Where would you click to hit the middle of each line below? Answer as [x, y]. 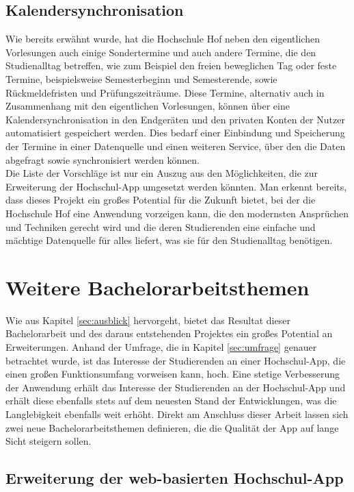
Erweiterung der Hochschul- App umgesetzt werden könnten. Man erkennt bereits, [176, 186]
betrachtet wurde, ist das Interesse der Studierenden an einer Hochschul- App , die [176, 360]
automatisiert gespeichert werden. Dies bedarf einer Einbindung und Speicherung [175, 133]
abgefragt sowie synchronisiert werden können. [103, 159]
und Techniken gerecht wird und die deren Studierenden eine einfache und [161, 226]
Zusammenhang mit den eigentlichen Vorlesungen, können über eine [148, 106]
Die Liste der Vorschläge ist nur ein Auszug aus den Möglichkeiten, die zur [162, 173]
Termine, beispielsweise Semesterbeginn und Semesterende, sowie [141, 78]
